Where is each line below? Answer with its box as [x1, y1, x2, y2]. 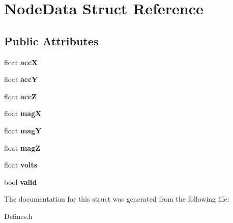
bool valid [4, 176, 37, 187]
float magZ [4, 142, 41, 153]
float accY [4, 74, 38, 85]
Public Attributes [4, 33, 99, 48]
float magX [4, 108, 42, 119]
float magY [4, 125, 42, 135]
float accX [4, 57, 38, 67]
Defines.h [4, 210, 33, 221]
